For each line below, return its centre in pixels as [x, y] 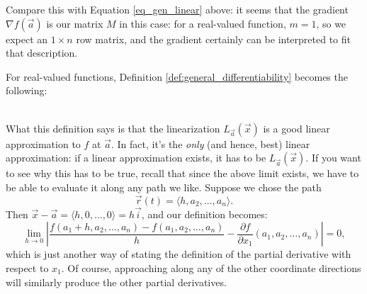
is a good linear [297, 128]
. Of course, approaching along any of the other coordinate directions [211, 267]
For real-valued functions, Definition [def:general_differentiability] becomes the [177, 76]
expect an [27, 39]
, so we [331, 23]
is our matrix [75, 23]
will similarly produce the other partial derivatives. [116, 282]
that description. [42, 53]
